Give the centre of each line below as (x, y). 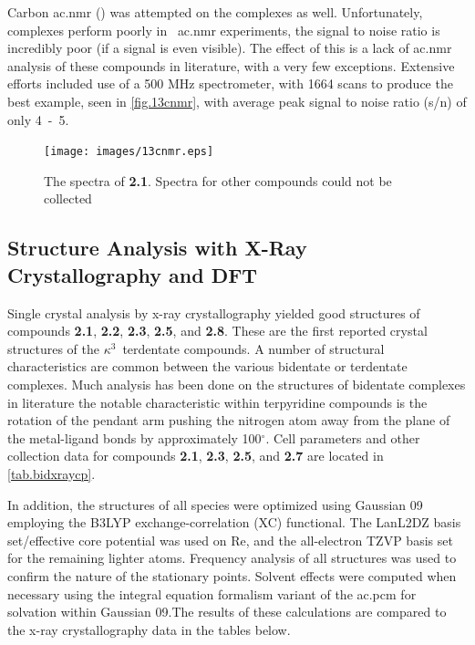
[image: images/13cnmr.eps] (129, 152)
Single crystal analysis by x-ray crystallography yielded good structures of (214, 312)
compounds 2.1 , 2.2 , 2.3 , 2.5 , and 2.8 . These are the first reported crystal (217, 331)
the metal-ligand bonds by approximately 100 (134, 437)
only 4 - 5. (38, 119)
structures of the (53, 348)
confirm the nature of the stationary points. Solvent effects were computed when (232, 575)
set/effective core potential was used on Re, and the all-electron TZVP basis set (230, 540)
